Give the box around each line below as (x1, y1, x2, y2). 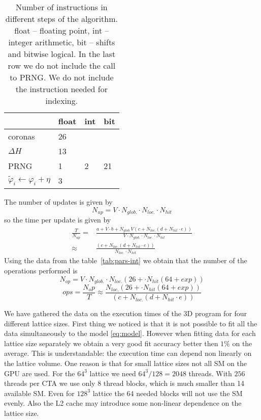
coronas (8, 130, 35, 142)
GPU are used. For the (4, 368, 75, 378)
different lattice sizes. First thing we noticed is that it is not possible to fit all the (4, 318, 257, 328)
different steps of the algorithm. (5, 13, 118, 24)
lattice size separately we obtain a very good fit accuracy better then (4, 338, 218, 348)
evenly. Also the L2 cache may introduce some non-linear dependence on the (4, 398, 242, 408)
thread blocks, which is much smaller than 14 (103, 378, 245, 388)
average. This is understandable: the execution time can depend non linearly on (4, 348, 252, 358)
